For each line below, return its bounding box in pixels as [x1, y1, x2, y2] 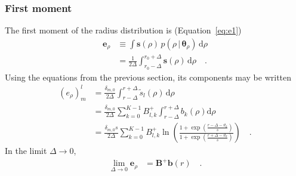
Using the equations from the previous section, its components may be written [5, 70, 292, 83]
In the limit [5, 144, 47, 157]
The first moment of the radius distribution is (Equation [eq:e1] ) [5, 24, 242, 36]
